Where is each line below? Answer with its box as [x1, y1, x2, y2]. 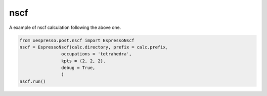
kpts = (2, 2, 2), [61, 58, 106, 64]
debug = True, [61, 65, 96, 71]
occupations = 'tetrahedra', [61, 51, 132, 57]
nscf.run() [19, 78, 46, 84]
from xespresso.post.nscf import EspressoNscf [19, 37, 134, 43]
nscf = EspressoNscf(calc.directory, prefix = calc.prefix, [19, 44, 169, 50]
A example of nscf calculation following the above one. [9, 24, 121, 30]
